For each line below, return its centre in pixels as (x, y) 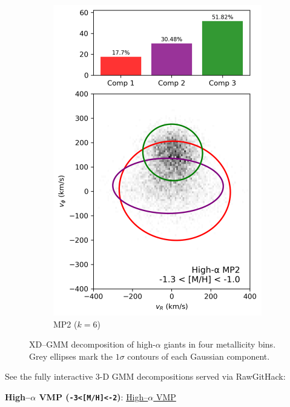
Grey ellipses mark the (71, 356)
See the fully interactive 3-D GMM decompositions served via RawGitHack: (145, 376)
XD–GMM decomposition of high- (92, 344)
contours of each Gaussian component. (199, 356)
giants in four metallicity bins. (220, 344)
